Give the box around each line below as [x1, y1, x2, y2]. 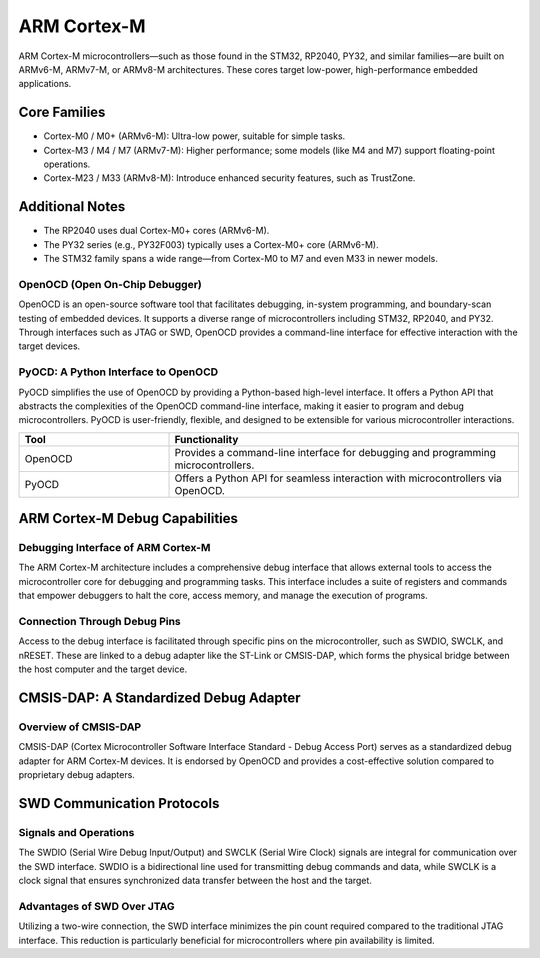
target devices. [18, 340, 81, 352]
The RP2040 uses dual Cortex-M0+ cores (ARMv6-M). [43, 225, 270, 237]
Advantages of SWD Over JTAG [18, 899, 175, 913]
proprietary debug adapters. [18, 769, 135, 781]
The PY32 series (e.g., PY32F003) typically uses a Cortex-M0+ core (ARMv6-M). [43, 238, 379, 250]
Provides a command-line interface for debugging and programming [174, 445, 497, 459]
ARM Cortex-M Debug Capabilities [18, 510, 239, 527]
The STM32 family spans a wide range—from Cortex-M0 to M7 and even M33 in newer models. [43, 253, 439, 265]
